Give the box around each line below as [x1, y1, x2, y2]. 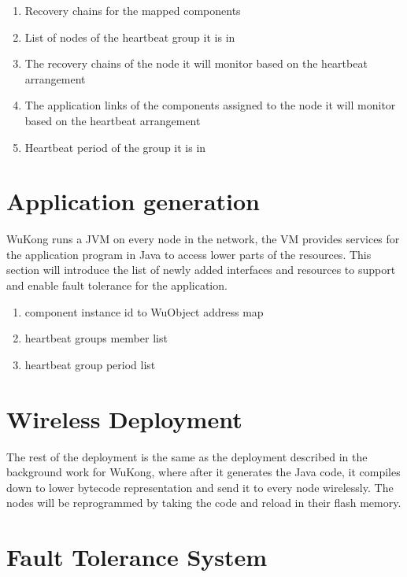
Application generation [6, 185, 260, 217]
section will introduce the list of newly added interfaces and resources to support [6, 261, 396, 278]
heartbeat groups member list [24, 330, 168, 346]
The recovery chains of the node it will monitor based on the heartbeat [24, 55, 368, 72]
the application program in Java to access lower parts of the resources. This [6, 246, 372, 262]
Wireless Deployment [6, 402, 242, 435]
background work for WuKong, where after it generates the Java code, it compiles [6, 464, 401, 480]
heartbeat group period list [24, 356, 156, 372]
